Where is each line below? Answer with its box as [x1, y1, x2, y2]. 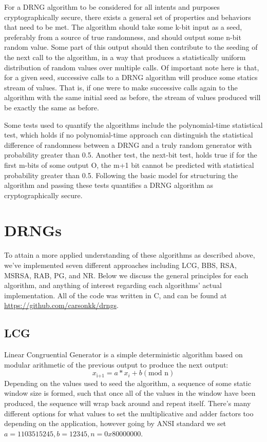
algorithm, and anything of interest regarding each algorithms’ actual [4, 280, 222, 291]
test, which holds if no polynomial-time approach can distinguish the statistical [4, 129, 253, 140]
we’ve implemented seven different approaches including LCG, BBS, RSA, [4, 260, 237, 270]
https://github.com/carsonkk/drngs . [4, 300, 119, 311]
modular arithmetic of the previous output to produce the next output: [4, 359, 228, 370]
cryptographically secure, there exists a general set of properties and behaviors [4, 11, 251, 22]
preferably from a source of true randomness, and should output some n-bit [4, 31, 241, 42]
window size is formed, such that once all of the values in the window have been [4, 388, 256, 398]
